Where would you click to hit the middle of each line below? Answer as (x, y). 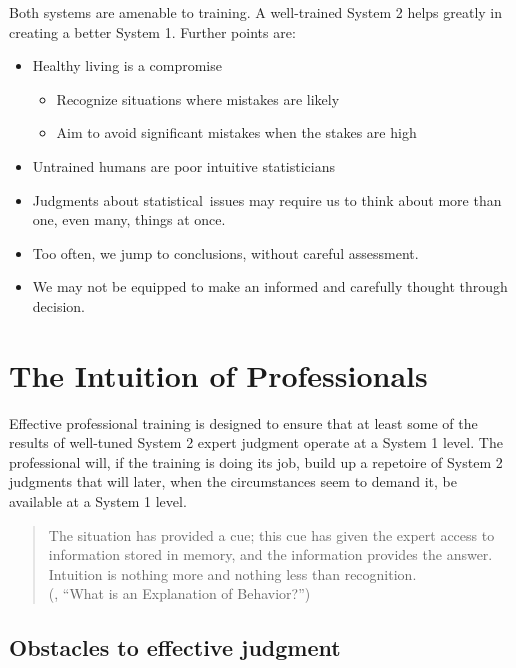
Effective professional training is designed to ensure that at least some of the (243, 422)
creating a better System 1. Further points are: (152, 31)
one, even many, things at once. (129, 219)
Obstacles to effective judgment (175, 647)
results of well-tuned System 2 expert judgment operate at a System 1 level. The (256, 442)
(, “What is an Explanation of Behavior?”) (179, 593)
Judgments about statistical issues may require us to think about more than (267, 199)
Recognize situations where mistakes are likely (198, 98)
